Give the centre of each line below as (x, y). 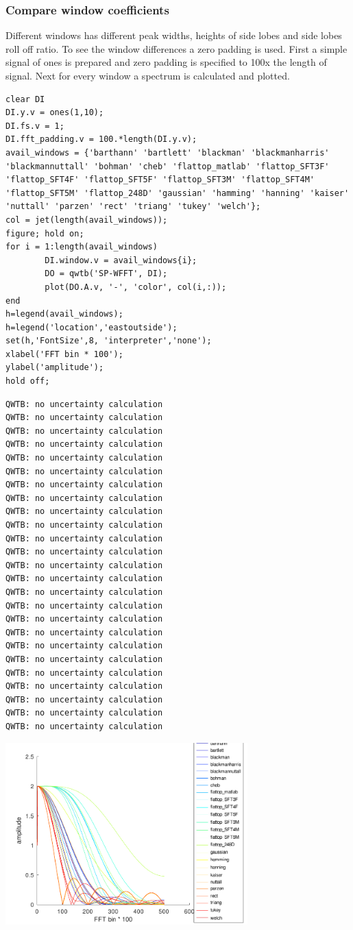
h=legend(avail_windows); (64, 314)
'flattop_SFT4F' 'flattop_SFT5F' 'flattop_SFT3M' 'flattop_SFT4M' (160, 180)
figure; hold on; (45, 233)
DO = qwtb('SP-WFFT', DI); (106, 274)
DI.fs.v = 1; (35, 126)
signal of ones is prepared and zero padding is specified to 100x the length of (166, 62)
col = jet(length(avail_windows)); (87, 220)
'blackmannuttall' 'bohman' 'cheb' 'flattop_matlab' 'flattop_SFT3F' (168, 166)
